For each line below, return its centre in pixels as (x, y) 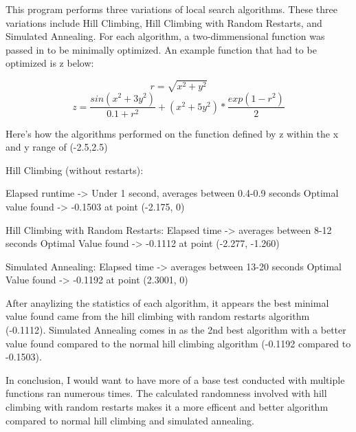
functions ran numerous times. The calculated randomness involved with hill (166, 393)
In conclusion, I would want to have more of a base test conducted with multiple (175, 379)
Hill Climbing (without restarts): (75, 170)
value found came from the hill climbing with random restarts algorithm (158, 316)
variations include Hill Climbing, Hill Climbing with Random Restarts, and (164, 22)
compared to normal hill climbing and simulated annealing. (130, 420)
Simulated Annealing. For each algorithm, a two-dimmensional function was (165, 36)
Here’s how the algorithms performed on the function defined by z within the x (172, 133)
